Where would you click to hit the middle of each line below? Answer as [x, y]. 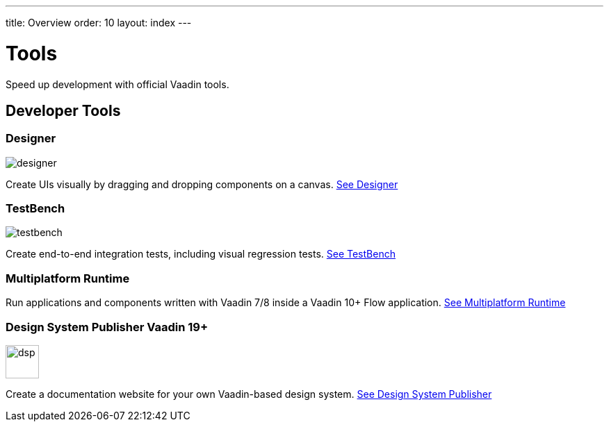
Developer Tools [63, 110]
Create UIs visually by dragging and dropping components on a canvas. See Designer [202, 184]
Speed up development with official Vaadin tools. [117, 84]
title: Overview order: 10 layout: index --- [99, 23]
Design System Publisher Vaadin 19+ [107, 327]
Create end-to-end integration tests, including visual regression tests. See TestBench [201, 254]
